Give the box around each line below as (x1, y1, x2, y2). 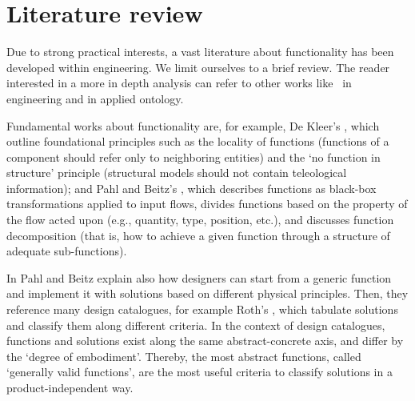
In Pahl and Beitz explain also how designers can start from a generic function (6, 269, 392, 286)
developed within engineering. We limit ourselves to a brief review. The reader (6, 58, 390, 75)
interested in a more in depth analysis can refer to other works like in (6, 74, 352, 91)
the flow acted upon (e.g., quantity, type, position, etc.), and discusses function (6, 211, 394, 228)
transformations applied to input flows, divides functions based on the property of (6, 195, 408, 212)
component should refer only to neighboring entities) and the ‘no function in (6, 148, 381, 165)
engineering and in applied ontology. (6, 90, 184, 106)
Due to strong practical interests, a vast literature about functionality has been (6, 43, 394, 60)
